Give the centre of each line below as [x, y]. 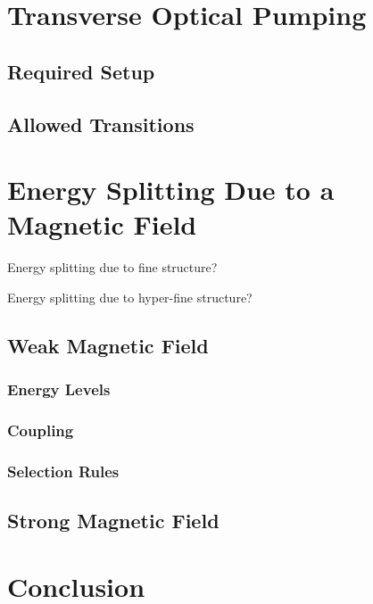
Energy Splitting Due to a [171, 190]
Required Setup [81, 71]
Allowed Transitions [101, 124]
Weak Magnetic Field [108, 345]
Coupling [41, 430]
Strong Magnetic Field [113, 521]
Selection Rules [63, 471]
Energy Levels [59, 389]
